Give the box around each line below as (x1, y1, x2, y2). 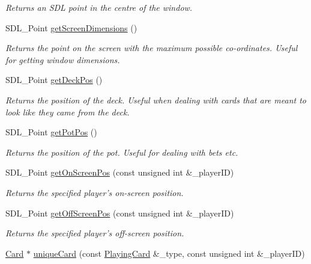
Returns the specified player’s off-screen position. (5, 227, 184, 239)
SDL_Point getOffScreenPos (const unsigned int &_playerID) (5, 206, 234, 219)
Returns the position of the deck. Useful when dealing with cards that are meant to (5, 93, 306, 106)
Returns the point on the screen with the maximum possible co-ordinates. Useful (5, 41, 298, 54)
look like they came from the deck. (5, 105, 130, 118)
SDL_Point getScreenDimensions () (5, 21, 137, 34)
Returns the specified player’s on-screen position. (5, 186, 184, 198)
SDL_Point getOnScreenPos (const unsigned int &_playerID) (5, 166, 234, 179)
